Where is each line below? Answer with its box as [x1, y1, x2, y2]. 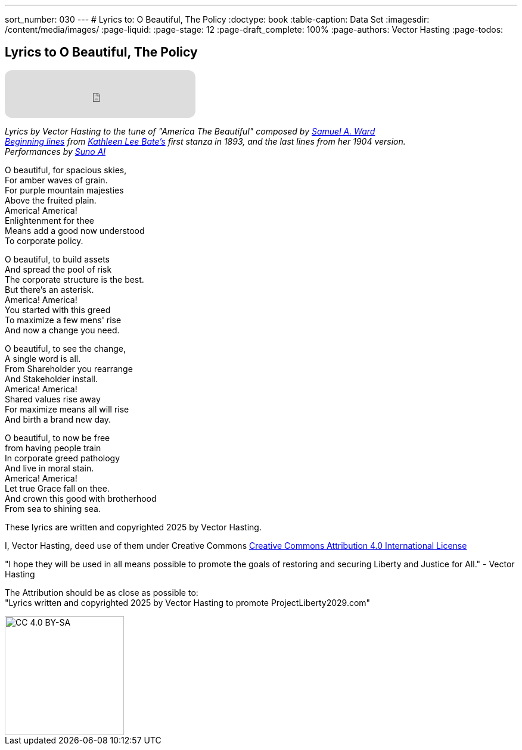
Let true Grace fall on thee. [5, 483, 110, 493]
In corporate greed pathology [5, 452, 120, 463]
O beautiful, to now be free [5, 432, 110, 443]
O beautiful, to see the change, [5, 343, 126, 354]
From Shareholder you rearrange [5, 363, 133, 374]
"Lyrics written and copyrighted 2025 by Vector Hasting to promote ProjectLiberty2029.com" [5, 597, 371, 608]
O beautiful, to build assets [5, 254, 110, 264]
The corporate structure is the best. [5, 274, 144, 285]
